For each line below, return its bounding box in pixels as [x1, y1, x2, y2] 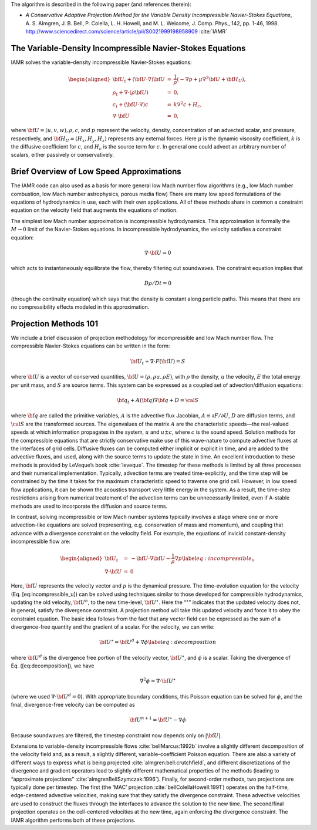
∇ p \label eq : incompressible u [174, 555, 255, 563]
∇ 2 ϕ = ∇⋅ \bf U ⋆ [140, 677, 176, 684]
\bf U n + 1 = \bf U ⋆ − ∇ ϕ [129, 716, 186, 723]
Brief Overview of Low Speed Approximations [11, 167, 181, 177]
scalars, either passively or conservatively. [11, 151, 114, 158]
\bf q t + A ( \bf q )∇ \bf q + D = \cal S [116, 397, 199, 405]
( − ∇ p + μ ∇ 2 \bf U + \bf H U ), [177, 75, 246, 84]
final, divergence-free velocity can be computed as [11, 701, 135, 708]
